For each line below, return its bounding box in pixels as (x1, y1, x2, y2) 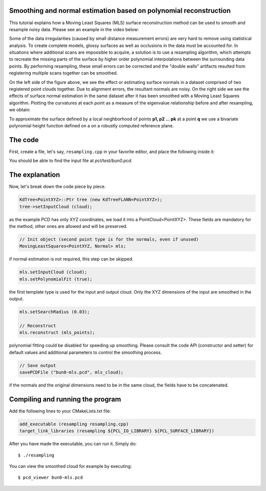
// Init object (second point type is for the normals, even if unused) (19, 236, 199, 242)
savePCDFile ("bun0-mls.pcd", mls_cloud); (19, 369, 124, 375)
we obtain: (9, 107, 31, 113)
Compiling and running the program (9, 395, 121, 403)
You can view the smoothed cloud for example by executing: (9, 463, 132, 469)
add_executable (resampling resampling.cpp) (19, 421, 129, 427)
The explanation (9, 171, 60, 179)
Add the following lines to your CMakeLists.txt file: (9, 408, 111, 414)
